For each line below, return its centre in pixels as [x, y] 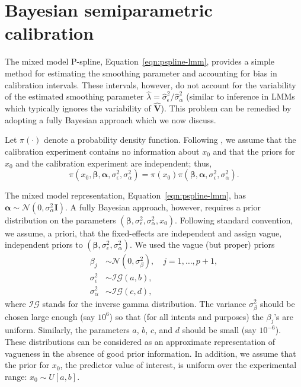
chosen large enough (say [50, 316]
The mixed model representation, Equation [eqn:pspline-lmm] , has [125, 195]
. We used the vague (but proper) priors [202, 244]
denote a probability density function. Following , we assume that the [170, 140]
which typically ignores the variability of [78, 108]
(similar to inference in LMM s [241, 96]
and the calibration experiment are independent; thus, [114, 163]
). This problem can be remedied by [226, 108]
